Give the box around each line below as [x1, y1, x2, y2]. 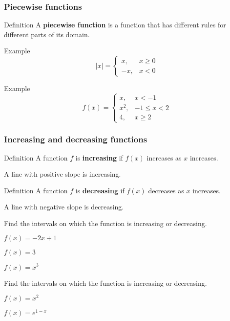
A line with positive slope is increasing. [4, 169, 121, 179]
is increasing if [75, 152, 123, 162]
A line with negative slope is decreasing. [4, 202, 124, 212]
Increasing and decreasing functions [4, 133, 147, 145]
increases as [146, 152, 182, 162]
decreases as [148, 185, 184, 195]
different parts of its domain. [4, 29, 90, 39]
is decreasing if [75, 185, 125, 195]
